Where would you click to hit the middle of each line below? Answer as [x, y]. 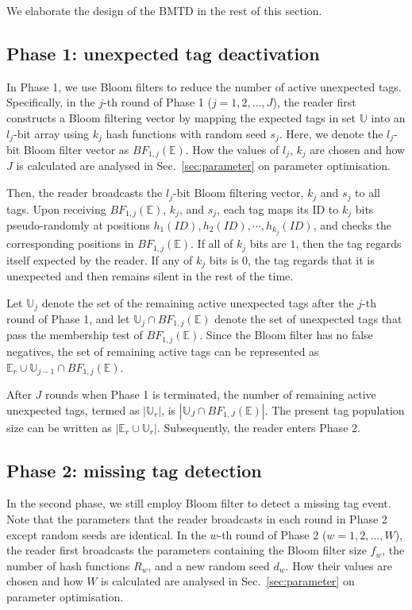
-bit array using [52, 133]
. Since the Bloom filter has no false [286, 335]
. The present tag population [335, 409]
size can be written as [59, 427]
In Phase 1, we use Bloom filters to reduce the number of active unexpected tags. [204, 86]
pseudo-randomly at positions [78, 224]
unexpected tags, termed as [73, 409]
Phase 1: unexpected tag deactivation [163, 53]
